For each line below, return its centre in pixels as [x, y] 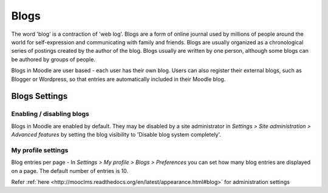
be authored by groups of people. [53, 59]
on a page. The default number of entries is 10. [70, 171]
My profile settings [40, 150]
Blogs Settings [39, 96]
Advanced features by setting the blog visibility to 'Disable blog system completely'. [116, 135]
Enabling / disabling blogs [50, 114]
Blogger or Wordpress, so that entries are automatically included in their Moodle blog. [118, 79]
